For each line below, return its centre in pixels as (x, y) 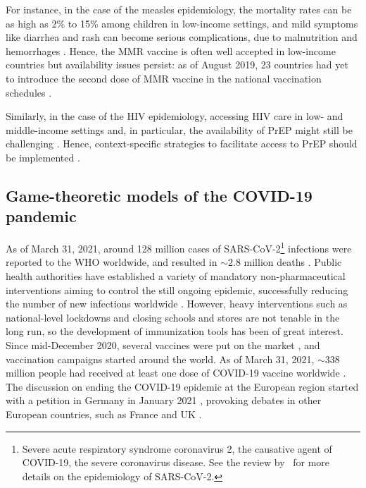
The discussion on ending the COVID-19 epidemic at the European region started (182, 386)
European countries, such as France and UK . (104, 414)
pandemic (41, 216)
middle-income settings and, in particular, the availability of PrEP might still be (179, 129)
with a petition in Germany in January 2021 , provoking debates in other (164, 400)
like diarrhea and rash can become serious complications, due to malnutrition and (182, 37)
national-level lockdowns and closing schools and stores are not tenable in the (173, 317)
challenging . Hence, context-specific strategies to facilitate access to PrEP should (182, 144)
